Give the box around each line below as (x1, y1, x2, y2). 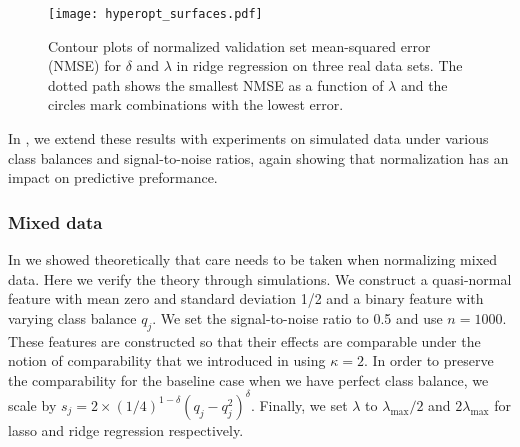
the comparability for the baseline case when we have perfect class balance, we (8, 369, 489, 390)
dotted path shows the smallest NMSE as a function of (48, 74, 384, 95)
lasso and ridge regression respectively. (8, 419, 244, 440)
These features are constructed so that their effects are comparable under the (8, 330, 481, 351)
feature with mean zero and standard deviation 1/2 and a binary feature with (8, 288, 484, 309)
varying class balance (8, 307, 137, 328)
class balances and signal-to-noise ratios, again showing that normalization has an (8, 147, 509, 168)
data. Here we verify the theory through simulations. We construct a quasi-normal (8, 268, 512, 289)
